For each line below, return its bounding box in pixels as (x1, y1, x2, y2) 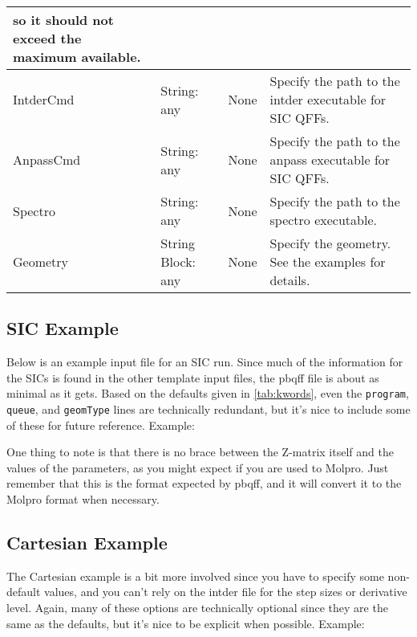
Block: (160, 252, 196, 271)
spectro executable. (269, 210, 377, 229)
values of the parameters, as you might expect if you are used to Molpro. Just (6, 459, 389, 476)
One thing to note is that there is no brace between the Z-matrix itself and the (6, 443, 394, 460)
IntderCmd (13, 90, 75, 108)
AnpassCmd (13, 150, 81, 169)
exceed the (13, 29, 82, 47)
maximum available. (13, 47, 141, 66)
